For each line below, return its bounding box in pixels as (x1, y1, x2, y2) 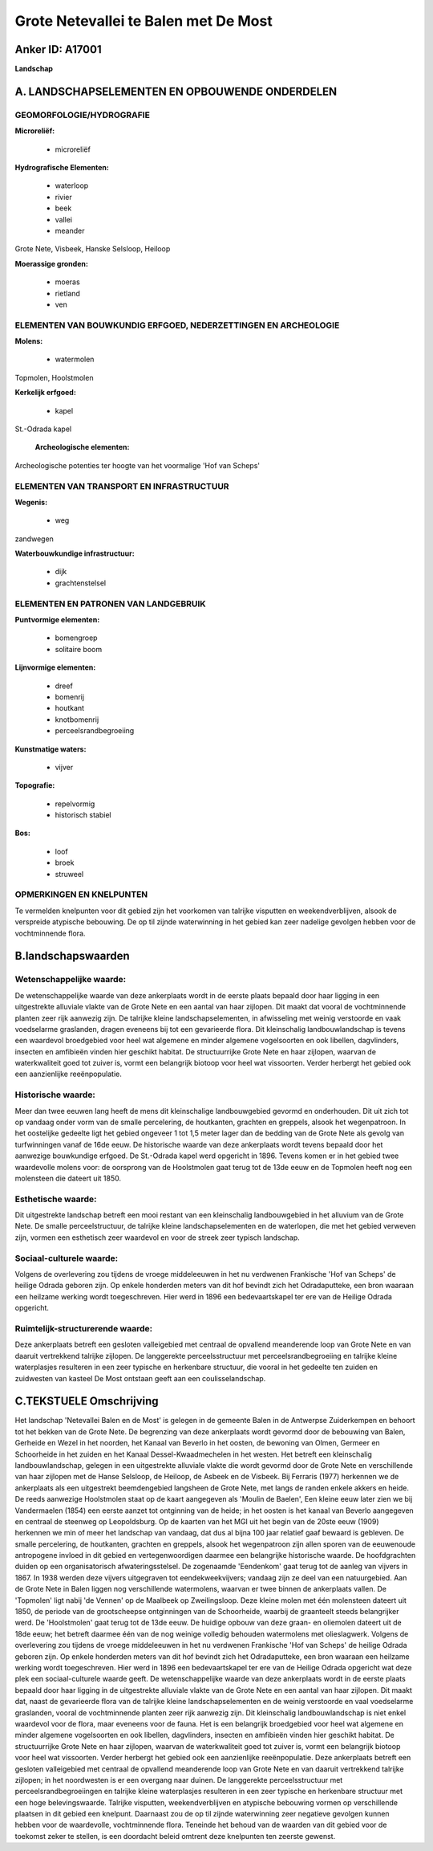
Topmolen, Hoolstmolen (14, 373, 94, 382)
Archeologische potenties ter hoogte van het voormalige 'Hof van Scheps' (14, 460, 261, 470)
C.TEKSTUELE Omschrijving (14, 1394, 160, 1409)
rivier (55, 192, 72, 202)
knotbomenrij (55, 715, 99, 724)
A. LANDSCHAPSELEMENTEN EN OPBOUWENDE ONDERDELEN (14, 84, 338, 98)
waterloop (55, 181, 89, 190)
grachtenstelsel (55, 578, 107, 588)
